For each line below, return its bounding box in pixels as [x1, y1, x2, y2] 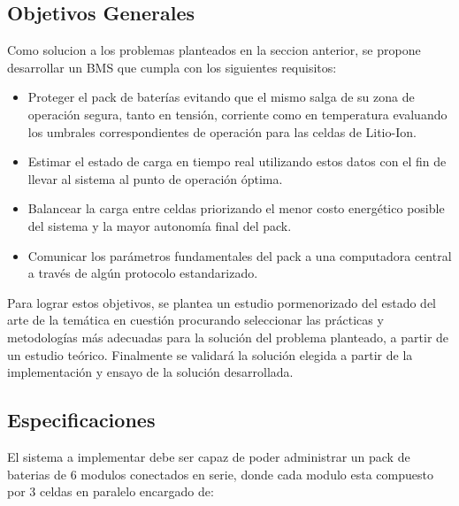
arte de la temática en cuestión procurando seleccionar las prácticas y [7, 310, 384, 329]
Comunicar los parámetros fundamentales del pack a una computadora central [27, 246, 452, 264]
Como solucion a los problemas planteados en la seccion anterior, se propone [7, 41, 421, 59]
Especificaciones [7, 406, 156, 433]
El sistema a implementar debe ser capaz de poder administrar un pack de [7, 447, 410, 465]
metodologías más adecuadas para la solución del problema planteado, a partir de [7, 327, 449, 346]
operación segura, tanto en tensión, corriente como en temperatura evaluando [27, 104, 448, 123]
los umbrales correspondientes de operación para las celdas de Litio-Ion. [27, 122, 417, 141]
